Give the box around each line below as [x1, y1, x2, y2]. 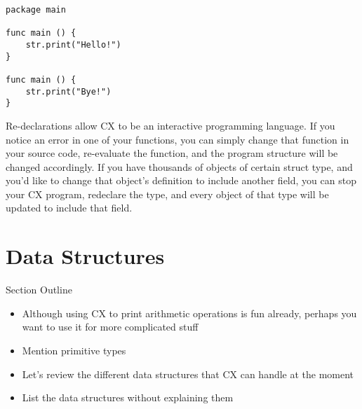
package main [6, 5, 66, 15]
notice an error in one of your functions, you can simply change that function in [6, 132, 349, 146]
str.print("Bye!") [25, 86, 112, 97]
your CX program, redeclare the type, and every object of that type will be [6, 186, 329, 201]
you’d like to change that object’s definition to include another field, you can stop [6, 173, 356, 188]
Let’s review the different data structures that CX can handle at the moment [22, 366, 354, 381]
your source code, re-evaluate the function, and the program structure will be [6, 146, 338, 160]
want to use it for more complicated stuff [22, 319, 199, 334]
